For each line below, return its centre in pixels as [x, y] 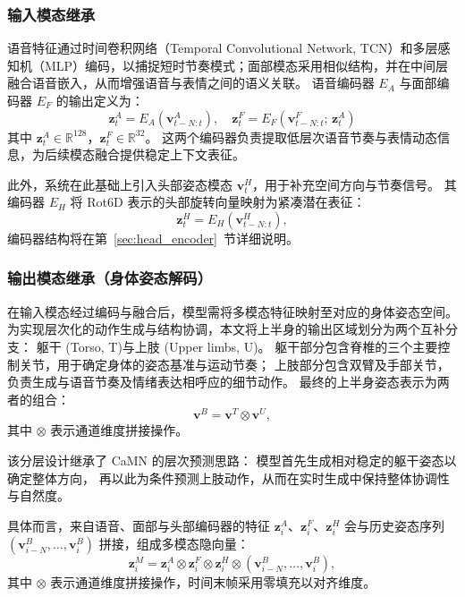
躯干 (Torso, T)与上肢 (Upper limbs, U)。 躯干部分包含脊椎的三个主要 [237, 346]
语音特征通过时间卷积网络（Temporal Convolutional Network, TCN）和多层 [223, 48]
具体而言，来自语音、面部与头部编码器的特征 [139, 525]
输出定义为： [106, 100]
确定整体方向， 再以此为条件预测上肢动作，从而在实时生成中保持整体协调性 [228, 478]
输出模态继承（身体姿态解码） [110, 278]
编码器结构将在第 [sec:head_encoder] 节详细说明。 [153, 238]
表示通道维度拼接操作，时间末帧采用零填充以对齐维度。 [213, 581]
